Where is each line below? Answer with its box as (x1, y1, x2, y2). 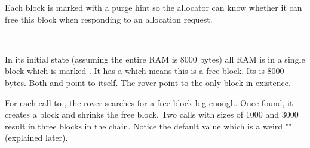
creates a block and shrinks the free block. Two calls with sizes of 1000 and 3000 (5, 108, 299, 121)
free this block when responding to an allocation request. (5, 13, 213, 25)
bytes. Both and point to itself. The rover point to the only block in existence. (5, 76, 291, 88)
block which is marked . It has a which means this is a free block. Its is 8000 (5, 64, 284, 77)
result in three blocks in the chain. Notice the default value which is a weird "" (5, 119, 292, 132)
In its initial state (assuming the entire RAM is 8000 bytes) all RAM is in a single (5, 53, 305, 65)
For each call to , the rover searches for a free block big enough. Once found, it (5, 96, 293, 109)
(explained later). (5, 131, 68, 144)
